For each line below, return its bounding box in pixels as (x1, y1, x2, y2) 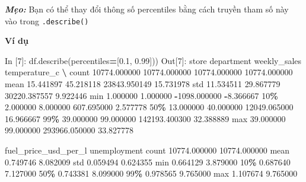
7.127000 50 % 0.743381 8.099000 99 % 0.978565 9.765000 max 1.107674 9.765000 (5, 167, 298, 180)
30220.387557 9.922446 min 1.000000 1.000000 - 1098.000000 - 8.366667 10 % (5, 89, 278, 101)
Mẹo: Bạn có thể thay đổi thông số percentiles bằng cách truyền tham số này (5, 3, 289, 15)
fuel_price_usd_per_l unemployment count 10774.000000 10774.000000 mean (5, 144, 290, 156)
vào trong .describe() (5, 14, 89, 27)
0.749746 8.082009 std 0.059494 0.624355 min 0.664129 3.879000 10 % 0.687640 (5, 155, 291, 168)
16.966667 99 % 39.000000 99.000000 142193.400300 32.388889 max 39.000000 (5, 112, 286, 124)
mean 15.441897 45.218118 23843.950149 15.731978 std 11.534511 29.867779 (5, 78, 280, 90)
